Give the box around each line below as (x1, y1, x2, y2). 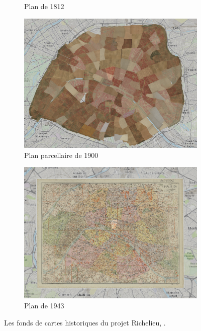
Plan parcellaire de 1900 (24, 149, 98, 160)
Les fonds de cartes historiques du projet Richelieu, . (4, 317, 166, 327)
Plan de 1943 (24, 300, 64, 311)
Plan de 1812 (24, 1, 64, 11)
